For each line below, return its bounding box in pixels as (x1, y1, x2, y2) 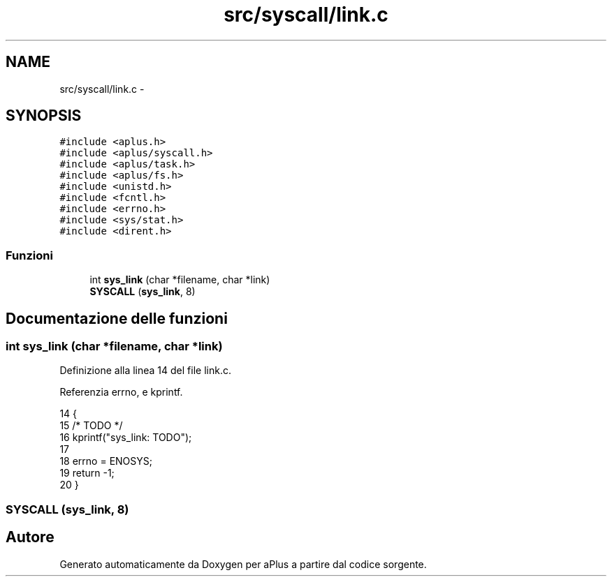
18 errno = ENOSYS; (59, 455, 152, 468)
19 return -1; (59, 467, 115, 479)
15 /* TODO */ (59, 419, 123, 432)
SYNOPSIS (6, 107, 82, 125)
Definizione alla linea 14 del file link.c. (59, 364, 231, 377)
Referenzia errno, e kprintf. (59, 386, 183, 398)
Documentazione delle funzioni (6, 309, 228, 327)
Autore (6, 528, 54, 546)
